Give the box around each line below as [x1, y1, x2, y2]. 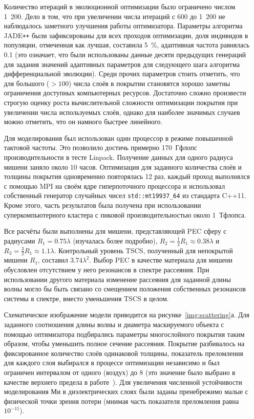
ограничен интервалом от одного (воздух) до [4, 367, 138, 377]
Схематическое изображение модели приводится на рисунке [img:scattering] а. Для [4, 309, 250, 320]
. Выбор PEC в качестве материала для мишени [89, 255, 233, 265]
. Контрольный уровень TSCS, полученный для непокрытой [54, 245, 233, 255]
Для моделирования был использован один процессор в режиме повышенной [4, 132, 233, 143]
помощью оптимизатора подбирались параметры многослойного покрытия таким [4, 329, 245, 339]
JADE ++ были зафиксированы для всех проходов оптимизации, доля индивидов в [4, 30, 248, 40]
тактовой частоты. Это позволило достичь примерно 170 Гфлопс [4, 142, 197, 153]
